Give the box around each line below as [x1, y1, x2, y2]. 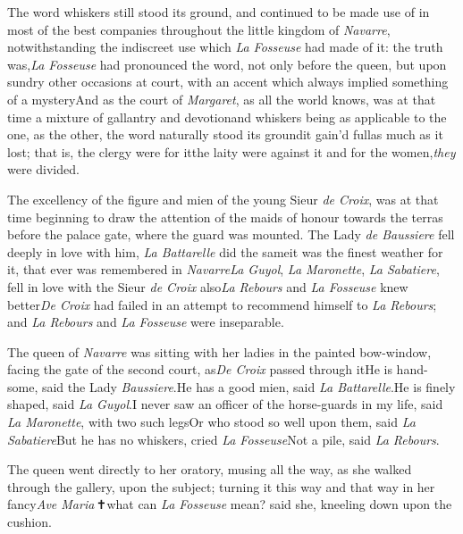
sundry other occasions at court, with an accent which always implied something [7, 72, 449, 91]
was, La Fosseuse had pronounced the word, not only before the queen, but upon [7, 54, 447, 73]
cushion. [7, 513, 52, 531]
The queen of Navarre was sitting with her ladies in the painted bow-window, [7, 342, 432, 361]
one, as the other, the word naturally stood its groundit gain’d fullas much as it [7, 125, 443, 144]
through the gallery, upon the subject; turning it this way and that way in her [7, 477, 435, 496]
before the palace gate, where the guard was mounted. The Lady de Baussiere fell [7, 225, 455, 244]
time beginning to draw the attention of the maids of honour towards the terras [7, 207, 443, 226]
